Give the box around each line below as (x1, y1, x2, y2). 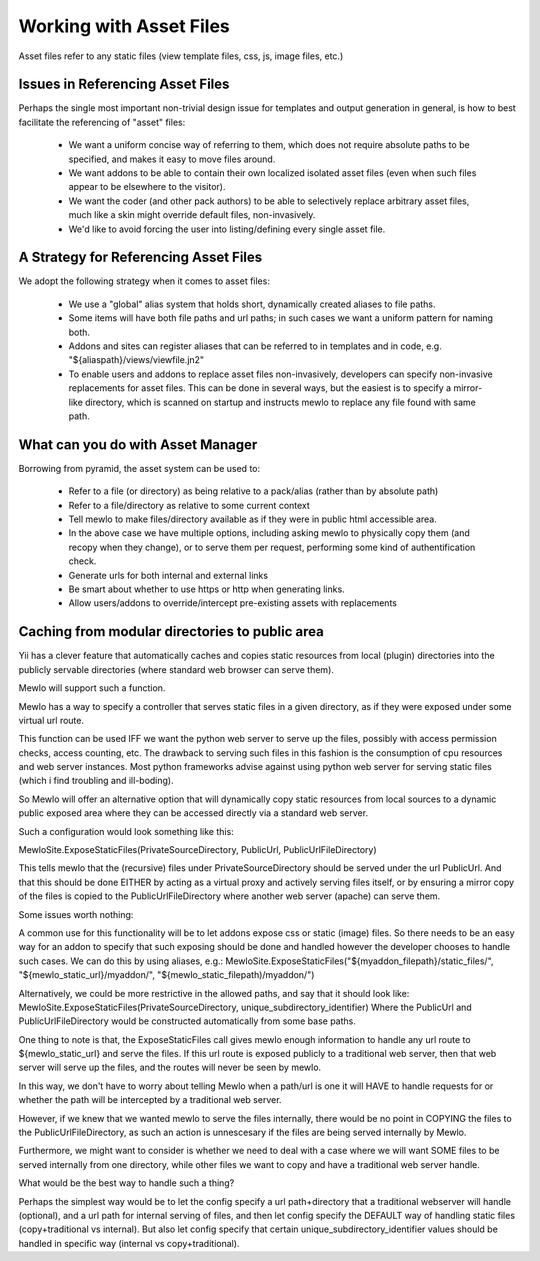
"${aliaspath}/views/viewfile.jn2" (68, 354, 205, 366)
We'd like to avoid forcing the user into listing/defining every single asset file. (68, 223, 386, 235)
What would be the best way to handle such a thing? (18, 1177, 235, 1189)
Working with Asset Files (18, 15, 230, 37)
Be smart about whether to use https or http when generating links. (68, 583, 345, 595)
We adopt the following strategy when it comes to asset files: (18, 275, 270, 287)
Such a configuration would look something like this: (18, 825, 234, 837)
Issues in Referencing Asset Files (18, 76, 230, 93)
